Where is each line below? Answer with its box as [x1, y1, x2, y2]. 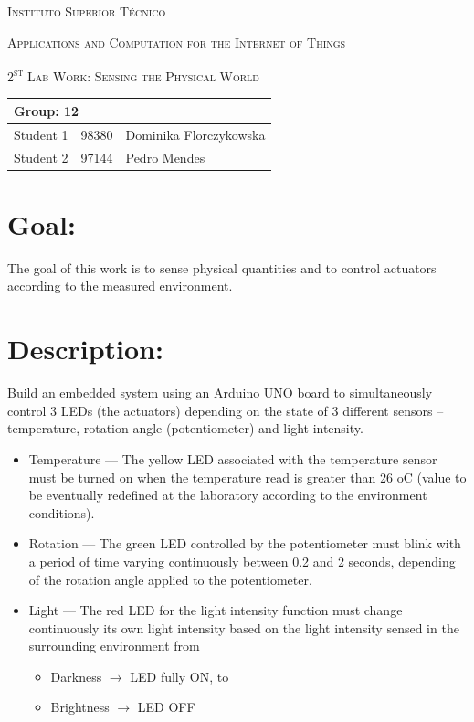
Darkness [50, 666, 102, 685]
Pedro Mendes [125, 147, 205, 166]
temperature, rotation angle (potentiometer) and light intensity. [7, 419, 363, 438]
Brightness [50, 697, 110, 717]
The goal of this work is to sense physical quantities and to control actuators [7, 258, 437, 277]
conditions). [28, 503, 95, 522]
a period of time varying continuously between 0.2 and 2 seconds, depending [28, 551, 456, 570]
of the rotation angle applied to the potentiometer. [28, 569, 312, 589]
